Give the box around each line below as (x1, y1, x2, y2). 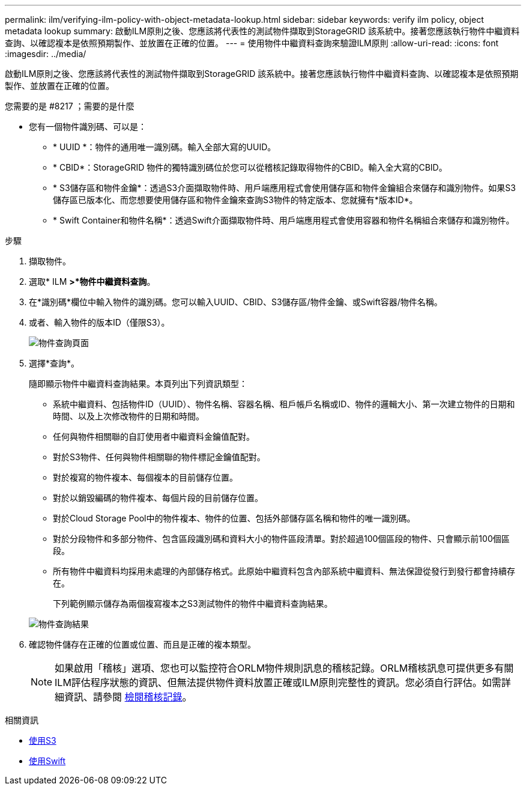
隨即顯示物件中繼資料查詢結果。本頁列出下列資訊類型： (29, 378, 247, 389)
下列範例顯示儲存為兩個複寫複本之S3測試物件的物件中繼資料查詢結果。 (53, 598, 333, 609)
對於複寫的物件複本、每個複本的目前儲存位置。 (53, 472, 238, 482)
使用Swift (29, 756, 66, 766)
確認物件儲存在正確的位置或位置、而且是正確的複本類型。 (29, 639, 256, 649)
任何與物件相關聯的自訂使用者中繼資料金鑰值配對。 (53, 431, 255, 442)
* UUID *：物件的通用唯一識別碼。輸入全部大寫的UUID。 (53, 142, 276, 152)
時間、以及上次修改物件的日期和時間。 (53, 411, 204, 421)
